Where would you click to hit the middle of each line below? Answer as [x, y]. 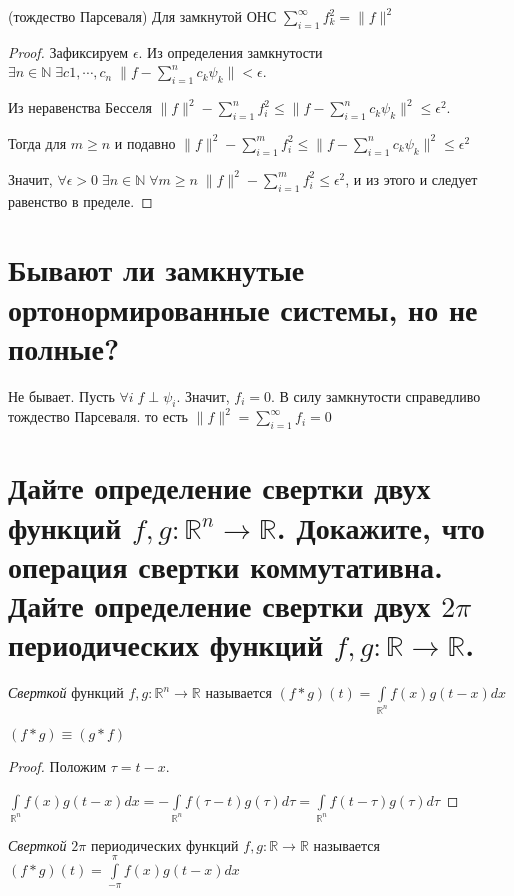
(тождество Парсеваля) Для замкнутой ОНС [142, 16]
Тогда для [37, 142]
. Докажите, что [380, 526]
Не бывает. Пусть [61, 395]
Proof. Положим [57, 766]
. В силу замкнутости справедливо [376, 395]
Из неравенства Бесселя [80, 107]
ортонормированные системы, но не [243, 308]
